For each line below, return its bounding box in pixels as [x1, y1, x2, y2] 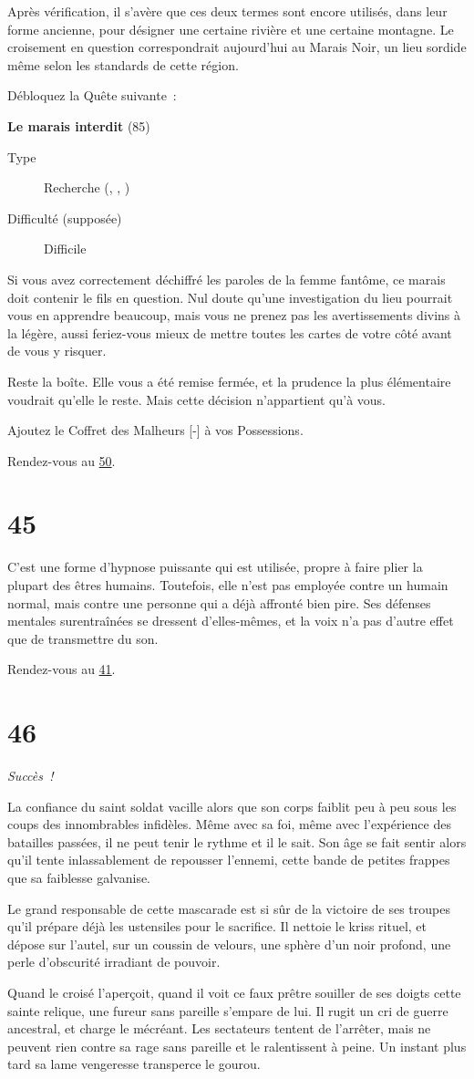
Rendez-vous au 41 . [7, 659, 116, 679]
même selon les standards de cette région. [7, 55, 239, 74]
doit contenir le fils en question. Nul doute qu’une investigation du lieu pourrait [7, 287, 453, 306]
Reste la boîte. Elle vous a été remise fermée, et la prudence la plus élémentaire [7, 371, 451, 390]
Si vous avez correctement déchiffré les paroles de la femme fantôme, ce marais [7, 269, 446, 288]
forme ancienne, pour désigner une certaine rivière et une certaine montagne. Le [7, 19, 454, 38]
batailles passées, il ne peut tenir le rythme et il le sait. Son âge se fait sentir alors [7, 832, 467, 851]
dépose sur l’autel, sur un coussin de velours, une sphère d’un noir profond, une [7, 934, 451, 953]
